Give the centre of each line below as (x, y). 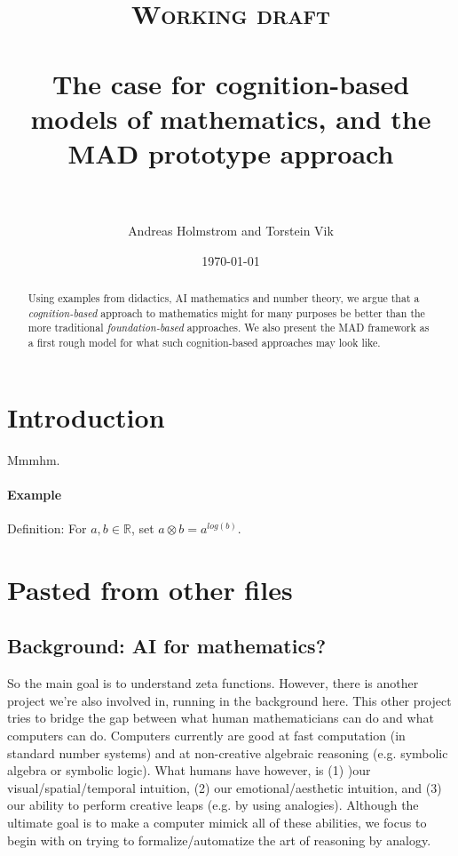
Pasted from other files (150, 589)
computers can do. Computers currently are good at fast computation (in (206, 735)
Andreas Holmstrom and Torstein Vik (231, 231)
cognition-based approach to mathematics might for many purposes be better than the (226, 312)
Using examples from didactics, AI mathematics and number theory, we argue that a (224, 298)
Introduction (86, 416)
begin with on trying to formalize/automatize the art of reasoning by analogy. (219, 840)
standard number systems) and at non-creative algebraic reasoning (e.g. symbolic (228, 752)
